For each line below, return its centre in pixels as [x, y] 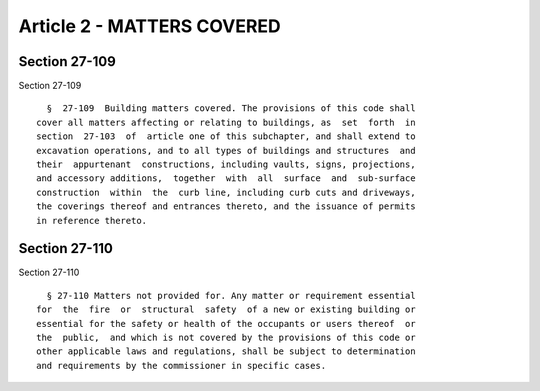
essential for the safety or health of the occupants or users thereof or [226, 323]
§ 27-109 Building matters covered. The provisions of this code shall [231, 108]
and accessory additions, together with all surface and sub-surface [226, 178]
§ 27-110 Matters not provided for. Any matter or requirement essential [231, 295]
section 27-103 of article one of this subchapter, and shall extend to [226, 136]
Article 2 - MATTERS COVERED [150, 26]
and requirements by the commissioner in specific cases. [181, 365]
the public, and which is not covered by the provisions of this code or [226, 338]
